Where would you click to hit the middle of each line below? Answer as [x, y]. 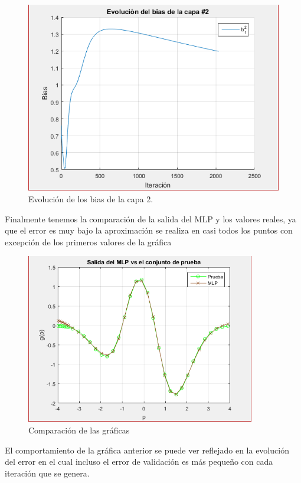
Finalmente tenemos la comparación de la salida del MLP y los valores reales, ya [150, 218]
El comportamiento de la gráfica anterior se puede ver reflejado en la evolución [147, 450]
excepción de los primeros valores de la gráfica [88, 241]
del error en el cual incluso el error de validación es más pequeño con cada [139, 461]
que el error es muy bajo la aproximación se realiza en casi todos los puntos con [149, 230]
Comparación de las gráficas [79, 430]
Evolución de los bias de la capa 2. [91, 198]
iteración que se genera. [47, 473]
